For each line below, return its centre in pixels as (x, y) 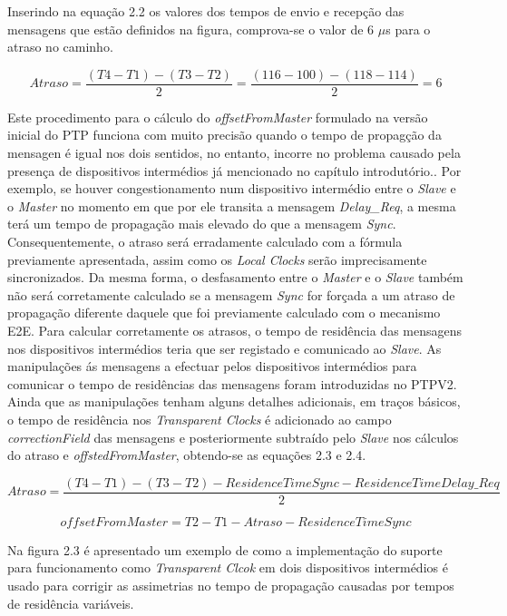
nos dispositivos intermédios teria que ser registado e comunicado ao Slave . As (224, 348)
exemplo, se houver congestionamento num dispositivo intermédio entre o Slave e (232, 188)
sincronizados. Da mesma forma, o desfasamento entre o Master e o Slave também (235, 277)
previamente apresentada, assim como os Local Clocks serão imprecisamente (217, 259)
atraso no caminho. (60, 47)
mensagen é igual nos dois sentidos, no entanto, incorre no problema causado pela (234, 153)
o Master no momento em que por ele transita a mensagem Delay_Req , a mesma (232, 205)
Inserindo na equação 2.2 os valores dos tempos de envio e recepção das (206, 11)
